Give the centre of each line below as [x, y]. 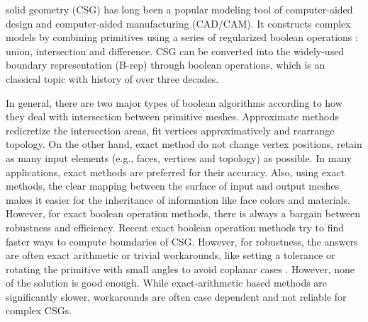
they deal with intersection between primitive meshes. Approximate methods [172, 116]
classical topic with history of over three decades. [112, 78]
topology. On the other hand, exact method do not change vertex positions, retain [184, 144]
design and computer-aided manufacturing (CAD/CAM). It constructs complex [178, 23]
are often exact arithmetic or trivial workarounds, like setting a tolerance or [171, 255]
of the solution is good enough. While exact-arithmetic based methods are [167, 283]
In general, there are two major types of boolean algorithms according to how [174, 102]
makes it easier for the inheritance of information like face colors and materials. [178, 199]
